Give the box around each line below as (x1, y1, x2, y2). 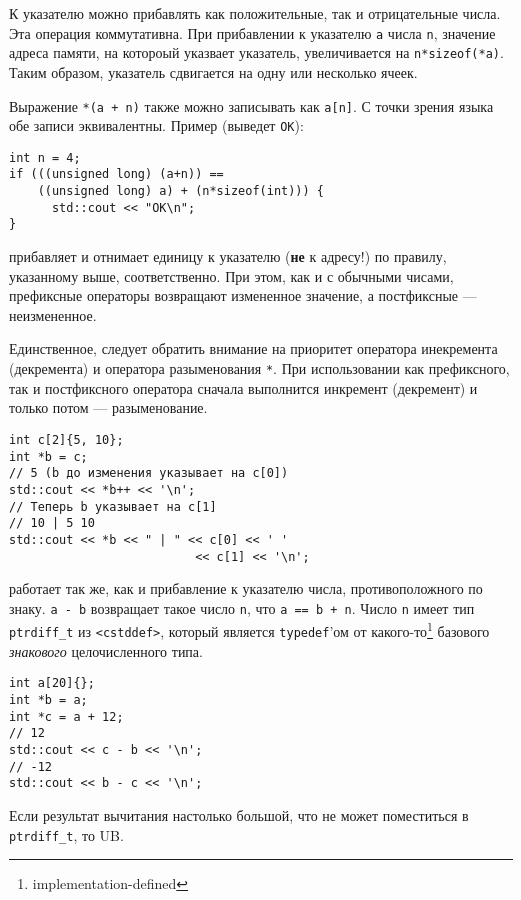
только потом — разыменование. (9, 397, 208, 418)
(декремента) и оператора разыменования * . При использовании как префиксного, (9, 358, 510, 379)
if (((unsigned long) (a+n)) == (9, 167, 224, 182)
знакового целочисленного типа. (9, 640, 203, 661)
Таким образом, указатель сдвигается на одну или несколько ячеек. (9, 61, 418, 82)
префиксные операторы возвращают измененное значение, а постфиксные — (9, 285, 477, 306)
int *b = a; (9, 692, 88, 707)
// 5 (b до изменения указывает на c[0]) (9, 466, 289, 481)
